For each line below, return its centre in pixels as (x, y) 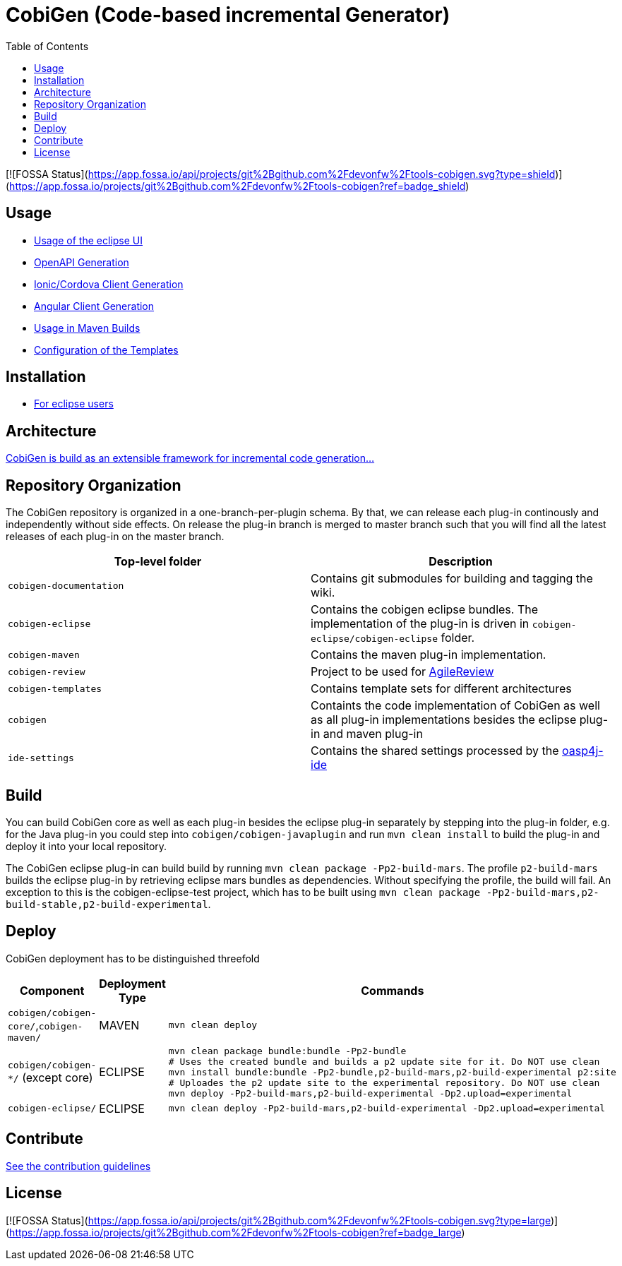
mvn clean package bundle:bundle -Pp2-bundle (287, 1051)
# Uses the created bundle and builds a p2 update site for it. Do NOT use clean (384, 1061)
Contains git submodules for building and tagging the (452, 579)
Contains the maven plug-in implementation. (429, 655)
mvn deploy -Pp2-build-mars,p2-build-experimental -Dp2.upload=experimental (370, 1093)
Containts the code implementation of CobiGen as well (455, 706)
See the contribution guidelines (78, 1166)
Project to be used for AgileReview (402, 672)
